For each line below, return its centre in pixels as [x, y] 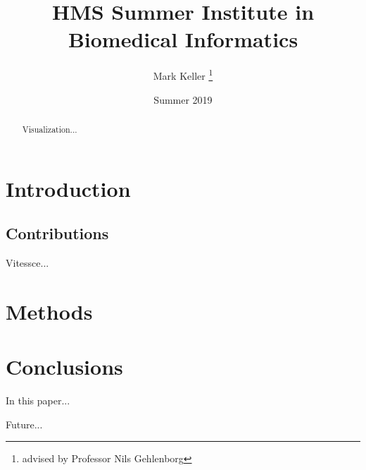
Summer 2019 [183, 99]
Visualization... [50, 129]
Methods [49, 311]
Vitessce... [27, 263]
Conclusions [64, 367]
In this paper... [38, 400]
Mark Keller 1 [183, 74]
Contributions [57, 233]
